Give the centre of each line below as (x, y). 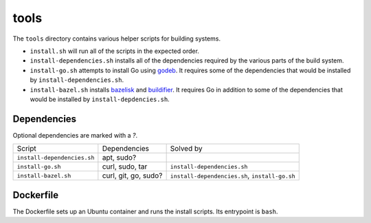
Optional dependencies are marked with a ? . (75, 135)
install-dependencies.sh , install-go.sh (233, 176)
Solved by (186, 149)
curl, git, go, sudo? (132, 176)
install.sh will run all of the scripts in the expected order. (114, 51)
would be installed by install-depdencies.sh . (100, 99)
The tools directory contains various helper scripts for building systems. (117, 39)
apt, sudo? (119, 158)
